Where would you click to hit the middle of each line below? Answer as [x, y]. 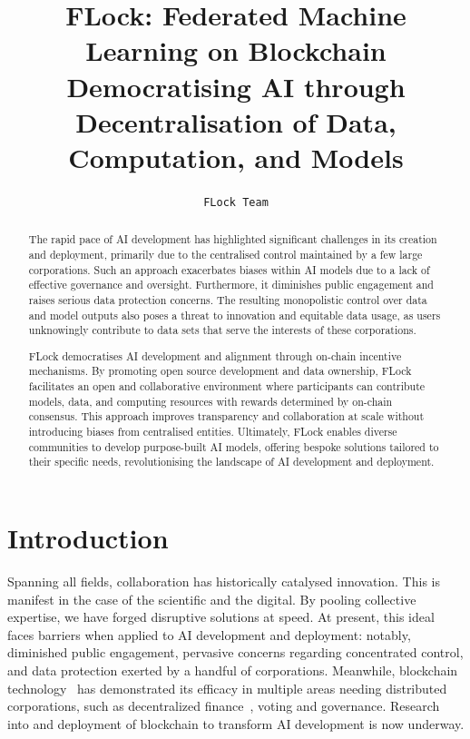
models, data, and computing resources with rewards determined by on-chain [211, 401]
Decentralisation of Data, [236, 121]
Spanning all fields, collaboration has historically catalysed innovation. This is [224, 581]
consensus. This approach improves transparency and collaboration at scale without [226, 416]
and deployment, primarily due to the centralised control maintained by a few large [225, 254]
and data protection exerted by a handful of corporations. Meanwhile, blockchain [233, 670]
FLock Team [236, 202]
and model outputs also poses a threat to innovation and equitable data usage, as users [235, 315]
